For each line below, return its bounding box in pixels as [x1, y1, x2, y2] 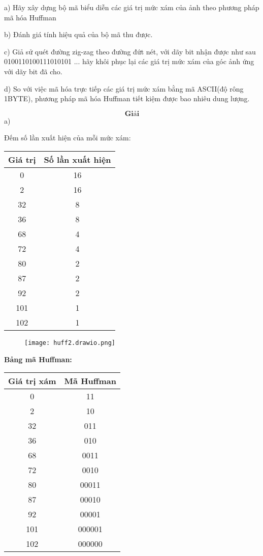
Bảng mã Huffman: [4, 354, 72, 364]
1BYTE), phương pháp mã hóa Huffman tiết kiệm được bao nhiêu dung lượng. [4, 93, 250, 104]
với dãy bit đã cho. [4, 66, 62, 76]
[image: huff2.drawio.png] [24, 339, 115, 346]
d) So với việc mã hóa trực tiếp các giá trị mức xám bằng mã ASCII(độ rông [4, 83, 244, 94]
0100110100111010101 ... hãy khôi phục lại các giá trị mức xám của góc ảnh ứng [4, 56, 254, 67]
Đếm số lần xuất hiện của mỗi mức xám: [4, 132, 131, 143]
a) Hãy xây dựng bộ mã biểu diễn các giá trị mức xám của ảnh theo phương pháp [4, 2, 259, 12]
